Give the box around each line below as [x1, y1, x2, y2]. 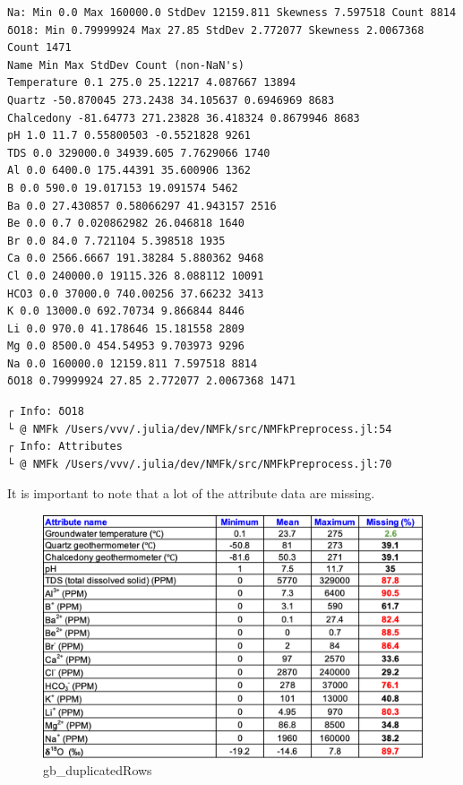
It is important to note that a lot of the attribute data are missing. [7, 484, 375, 503]
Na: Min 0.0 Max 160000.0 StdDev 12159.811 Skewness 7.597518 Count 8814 [7, 6, 457, 19]
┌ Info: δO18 [7, 405, 84, 418]
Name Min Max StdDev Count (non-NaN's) [7, 58, 244, 72]
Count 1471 [7, 41, 72, 55]
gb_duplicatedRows [43, 761, 152, 780]
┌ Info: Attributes [7, 440, 123, 453]
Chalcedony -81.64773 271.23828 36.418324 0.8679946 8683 [7, 111, 360, 125]
